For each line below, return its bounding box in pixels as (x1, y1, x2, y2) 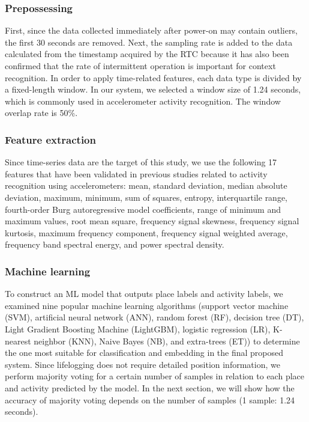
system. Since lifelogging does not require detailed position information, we (5, 358, 280, 370)
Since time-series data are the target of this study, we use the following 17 (5, 156, 277, 168)
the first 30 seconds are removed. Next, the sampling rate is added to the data (5, 35, 293, 48)
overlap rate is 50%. (5, 106, 78, 119)
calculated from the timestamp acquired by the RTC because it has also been (5, 47, 289, 60)
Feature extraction (5, 132, 96, 147)
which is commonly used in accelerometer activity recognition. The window (5, 94, 281, 107)
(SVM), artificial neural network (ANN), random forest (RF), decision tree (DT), (5, 311, 304, 323)
